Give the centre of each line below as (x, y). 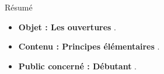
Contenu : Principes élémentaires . (89, 46)
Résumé (19, 7)
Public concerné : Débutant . (77, 66)
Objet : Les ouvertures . (67, 27)
